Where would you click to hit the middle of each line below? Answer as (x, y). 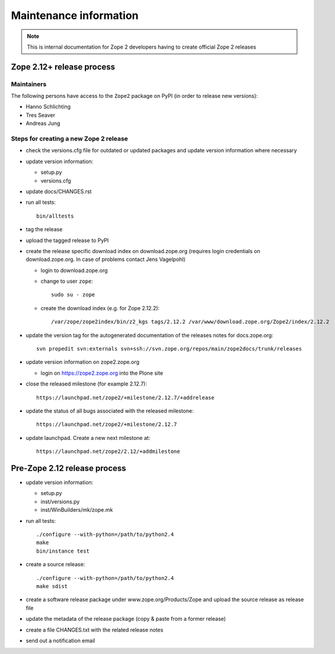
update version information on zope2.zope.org (82, 362)
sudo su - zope (73, 295)
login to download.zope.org (74, 270)
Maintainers (29, 84)
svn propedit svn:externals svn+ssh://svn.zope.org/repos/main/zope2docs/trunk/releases (169, 349)
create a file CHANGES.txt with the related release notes (95, 630)
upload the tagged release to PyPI (67, 240)
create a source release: (55, 564)
